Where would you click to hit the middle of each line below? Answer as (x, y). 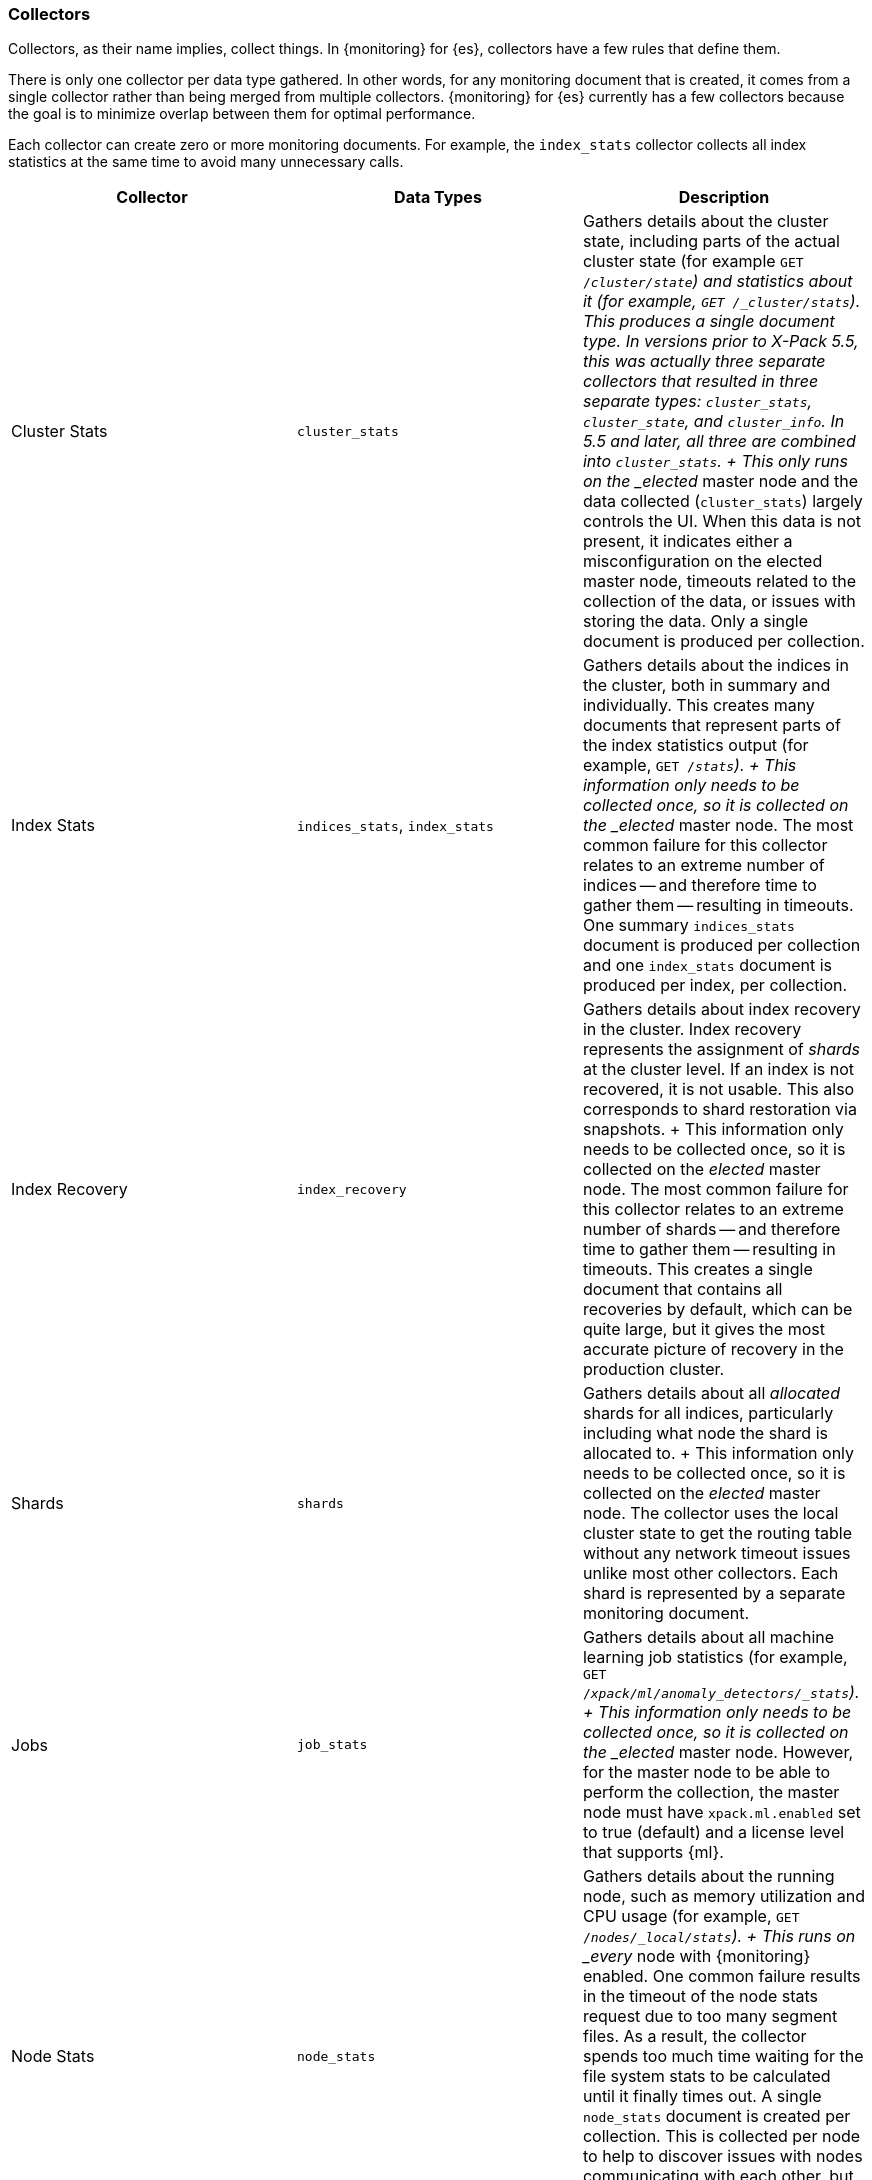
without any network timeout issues (716, 1553)
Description (724, 197)
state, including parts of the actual (711, 241)
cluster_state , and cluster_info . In (713, 421)
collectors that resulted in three (700, 381)
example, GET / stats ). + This (689, 765)
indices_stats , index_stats (395, 825)
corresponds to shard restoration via (719, 1109)
